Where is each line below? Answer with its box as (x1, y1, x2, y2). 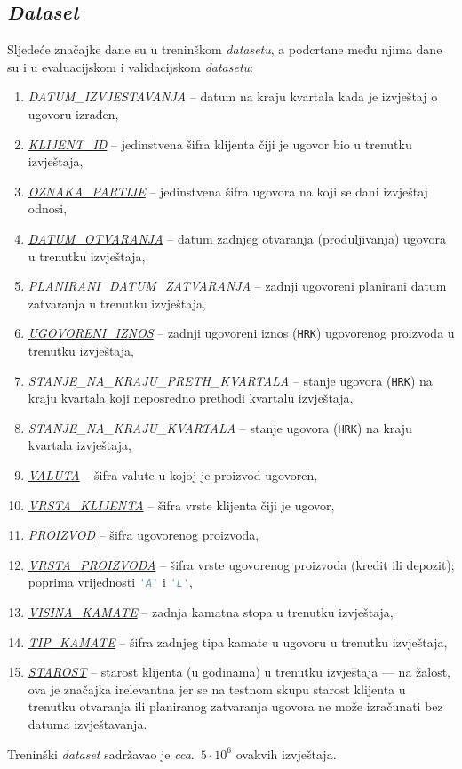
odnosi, (28, 199, 68, 218)
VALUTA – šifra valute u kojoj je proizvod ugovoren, (28, 466, 318, 485)
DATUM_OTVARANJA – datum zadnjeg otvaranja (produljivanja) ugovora (28, 228, 446, 247)
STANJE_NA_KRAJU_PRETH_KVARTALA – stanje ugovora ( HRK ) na (28, 371, 433, 389)
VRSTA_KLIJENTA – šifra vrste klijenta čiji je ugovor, (28, 495, 335, 514)
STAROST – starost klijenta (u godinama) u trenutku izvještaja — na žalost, (28, 662, 451, 681)
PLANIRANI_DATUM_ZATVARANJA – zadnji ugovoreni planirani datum (28, 276, 447, 295)
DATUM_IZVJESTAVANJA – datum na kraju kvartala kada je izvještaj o (28, 87, 438, 106)
